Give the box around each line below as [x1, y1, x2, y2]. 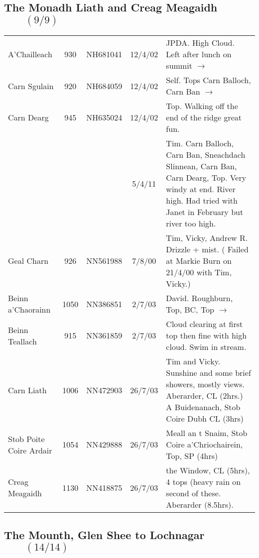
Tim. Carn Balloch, [166, 137, 234, 149]
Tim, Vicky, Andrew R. [166, 232, 248, 244]
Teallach [8, 335, 37, 347]
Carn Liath [8, 384, 47, 396]
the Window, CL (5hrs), [166, 464, 250, 476]
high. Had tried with [166, 195, 238, 207]
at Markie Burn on [166, 255, 232, 267]
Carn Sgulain [8, 80, 54, 92]
